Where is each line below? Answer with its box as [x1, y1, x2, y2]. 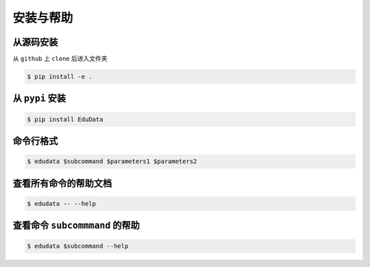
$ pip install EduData [27, 115, 103, 123]
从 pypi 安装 [12, 92, 66, 104]
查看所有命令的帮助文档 [12, 177, 112, 189]
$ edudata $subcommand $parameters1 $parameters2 [27, 157, 197, 166]
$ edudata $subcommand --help [27, 242, 129, 250]
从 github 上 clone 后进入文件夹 [12, 55, 108, 63]
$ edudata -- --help [27, 199, 96, 207]
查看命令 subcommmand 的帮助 [12, 220, 140, 231]
